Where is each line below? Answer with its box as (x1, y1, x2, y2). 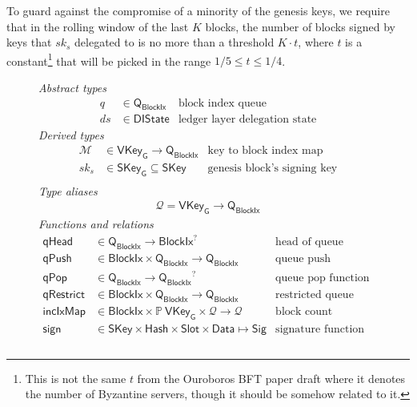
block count (275, 306, 333, 318)
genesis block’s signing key (207, 162, 338, 174)
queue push (275, 253, 331, 265)
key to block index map (207, 145, 323, 157)
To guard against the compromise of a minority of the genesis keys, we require (6, 2, 390, 18)
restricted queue (275, 289, 354, 301)
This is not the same (25, 369, 126, 386)
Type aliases (38, 182, 98, 199)
